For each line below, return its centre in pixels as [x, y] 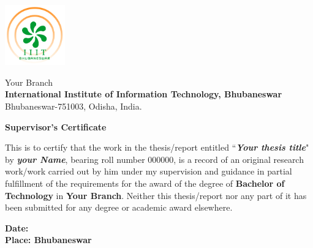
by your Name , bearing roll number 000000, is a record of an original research [154, 159]
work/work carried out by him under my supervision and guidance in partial [149, 171]
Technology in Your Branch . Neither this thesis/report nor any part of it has [156, 195]
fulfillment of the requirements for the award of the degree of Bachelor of [145, 183]
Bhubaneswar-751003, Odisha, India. [74, 106]
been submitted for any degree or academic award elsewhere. [119, 207]
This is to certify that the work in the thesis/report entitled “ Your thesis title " [157, 147]
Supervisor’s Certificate [56, 126]
